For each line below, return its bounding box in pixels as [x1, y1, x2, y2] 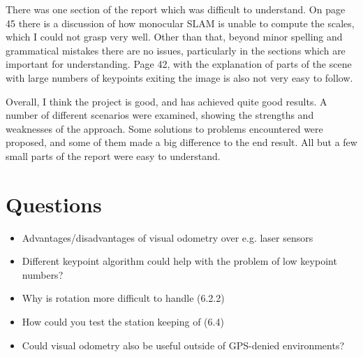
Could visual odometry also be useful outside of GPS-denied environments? [22, 337, 345, 352]
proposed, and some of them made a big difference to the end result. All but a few [6, 135, 357, 150]
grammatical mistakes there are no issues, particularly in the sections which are [6, 43, 346, 57]
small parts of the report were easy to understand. [6, 148, 221, 163]
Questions [6, 189, 102, 218]
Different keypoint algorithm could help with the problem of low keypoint [22, 254, 337, 268]
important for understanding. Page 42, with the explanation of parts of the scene [6, 57, 352, 71]
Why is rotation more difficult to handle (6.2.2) [22, 291, 225, 305]
